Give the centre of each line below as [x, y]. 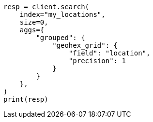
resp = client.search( [46, 7]
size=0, [34, 22]
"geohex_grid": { [85, 45]
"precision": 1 [97, 61]
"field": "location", [109, 53]
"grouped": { [61, 38]
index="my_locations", [62, 14]
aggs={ [32, 30]
